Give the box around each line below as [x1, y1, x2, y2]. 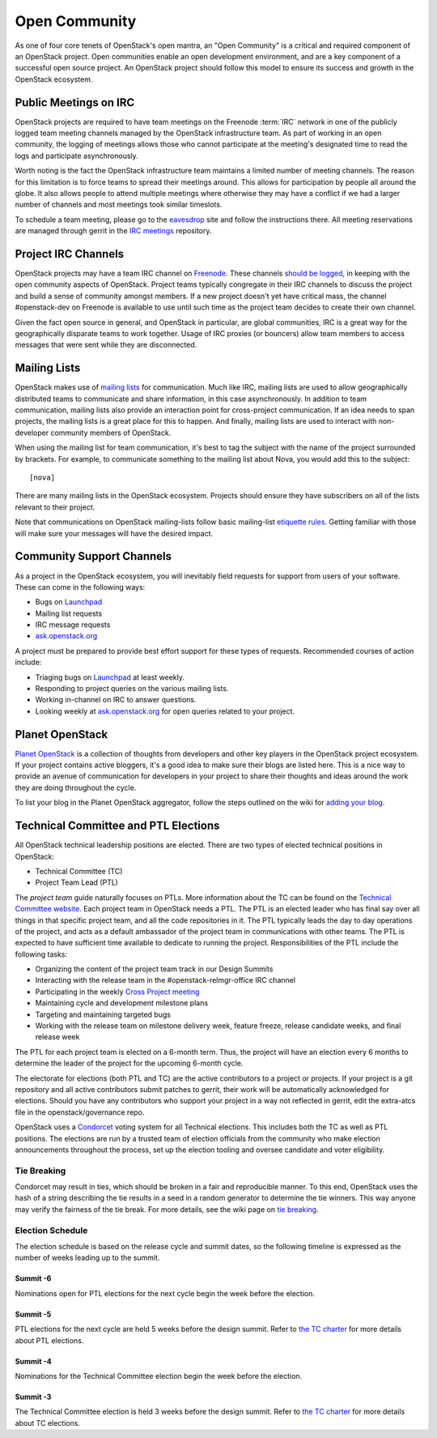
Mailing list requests [35, 608, 103, 618]
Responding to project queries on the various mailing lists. [35, 684, 229, 693]
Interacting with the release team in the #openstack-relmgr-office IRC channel [35, 975, 295, 985]
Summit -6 [15, 1274, 52, 1283]
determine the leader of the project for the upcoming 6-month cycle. [15, 1058, 244, 1069]
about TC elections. [15, 1418, 81, 1427]
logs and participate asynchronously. [15, 151, 139, 160]
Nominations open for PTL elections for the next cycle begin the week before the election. [15, 1288, 316, 1298]
